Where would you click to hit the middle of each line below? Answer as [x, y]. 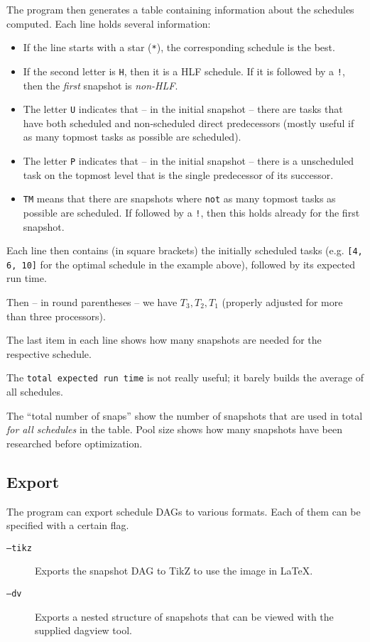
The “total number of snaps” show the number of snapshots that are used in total [185, 415]
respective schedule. [49, 353]
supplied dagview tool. [83, 630]
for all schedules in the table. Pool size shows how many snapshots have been [174, 429]
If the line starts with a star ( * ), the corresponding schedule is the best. [179, 47]
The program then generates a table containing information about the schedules [180, 9]
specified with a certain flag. [68, 525]
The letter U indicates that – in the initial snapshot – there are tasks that [183, 109]
